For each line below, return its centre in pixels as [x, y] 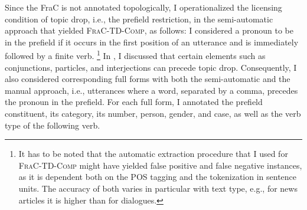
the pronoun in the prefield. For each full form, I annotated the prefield [134, 102]
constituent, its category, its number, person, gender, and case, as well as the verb [153, 113]
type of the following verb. [53, 125]
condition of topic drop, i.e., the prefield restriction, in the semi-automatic [139, 19]
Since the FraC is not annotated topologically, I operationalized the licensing [143, 7]
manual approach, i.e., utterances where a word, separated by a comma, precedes [151, 90]
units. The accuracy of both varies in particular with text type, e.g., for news [158, 188]
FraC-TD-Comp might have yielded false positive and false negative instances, [160, 165]
